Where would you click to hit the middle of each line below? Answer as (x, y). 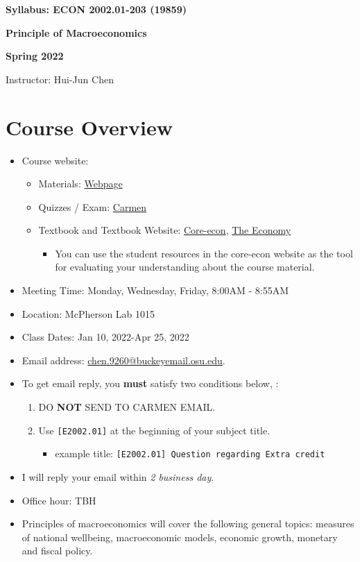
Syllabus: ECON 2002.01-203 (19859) (96, 9)
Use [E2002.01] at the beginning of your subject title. (154, 430)
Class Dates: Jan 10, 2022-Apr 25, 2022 (105, 337)
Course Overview (89, 127)
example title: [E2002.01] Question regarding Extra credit (190, 453)
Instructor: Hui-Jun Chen (60, 79)
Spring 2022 (35, 56)
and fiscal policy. (57, 551)
